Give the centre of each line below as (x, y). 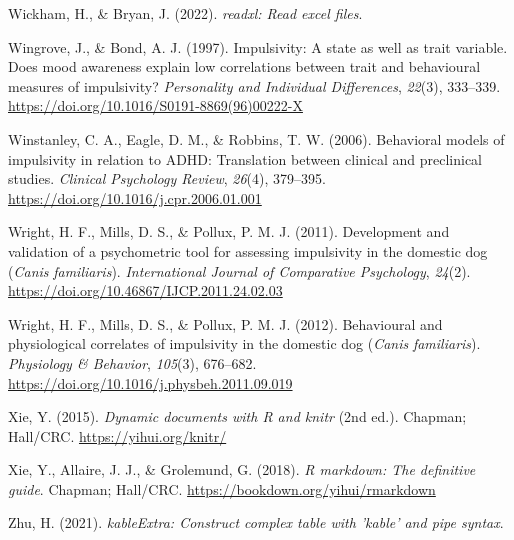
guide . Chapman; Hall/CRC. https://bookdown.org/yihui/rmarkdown (222, 488)
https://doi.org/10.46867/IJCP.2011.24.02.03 (145, 290)
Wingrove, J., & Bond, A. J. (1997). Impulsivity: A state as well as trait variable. (258, 46)
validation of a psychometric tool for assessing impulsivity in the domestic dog (248, 250)
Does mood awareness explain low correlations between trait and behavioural (244, 66)
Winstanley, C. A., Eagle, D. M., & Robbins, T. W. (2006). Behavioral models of (256, 138)
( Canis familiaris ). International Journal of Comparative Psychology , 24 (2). (239, 270)
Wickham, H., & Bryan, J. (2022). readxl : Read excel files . (185, 13)
